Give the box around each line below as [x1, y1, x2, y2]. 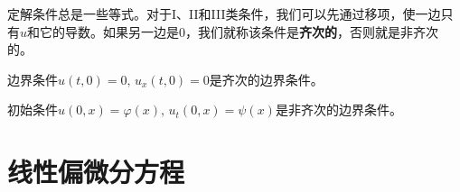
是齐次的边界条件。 [209, 69, 324, 88]
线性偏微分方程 [7, 153, 185, 190]
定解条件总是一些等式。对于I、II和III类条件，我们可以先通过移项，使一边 [7, 5, 441, 23]
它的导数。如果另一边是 [40, 22, 180, 41]
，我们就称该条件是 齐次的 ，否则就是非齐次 [185, 22, 439, 41]
